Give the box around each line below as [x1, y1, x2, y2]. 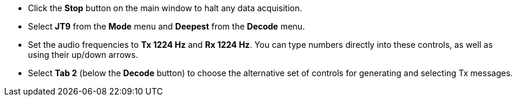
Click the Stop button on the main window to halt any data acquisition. [28, 3, 302, 13]
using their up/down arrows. [28, 50, 138, 60]
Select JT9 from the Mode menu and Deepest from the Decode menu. [28, 21, 305, 31]
